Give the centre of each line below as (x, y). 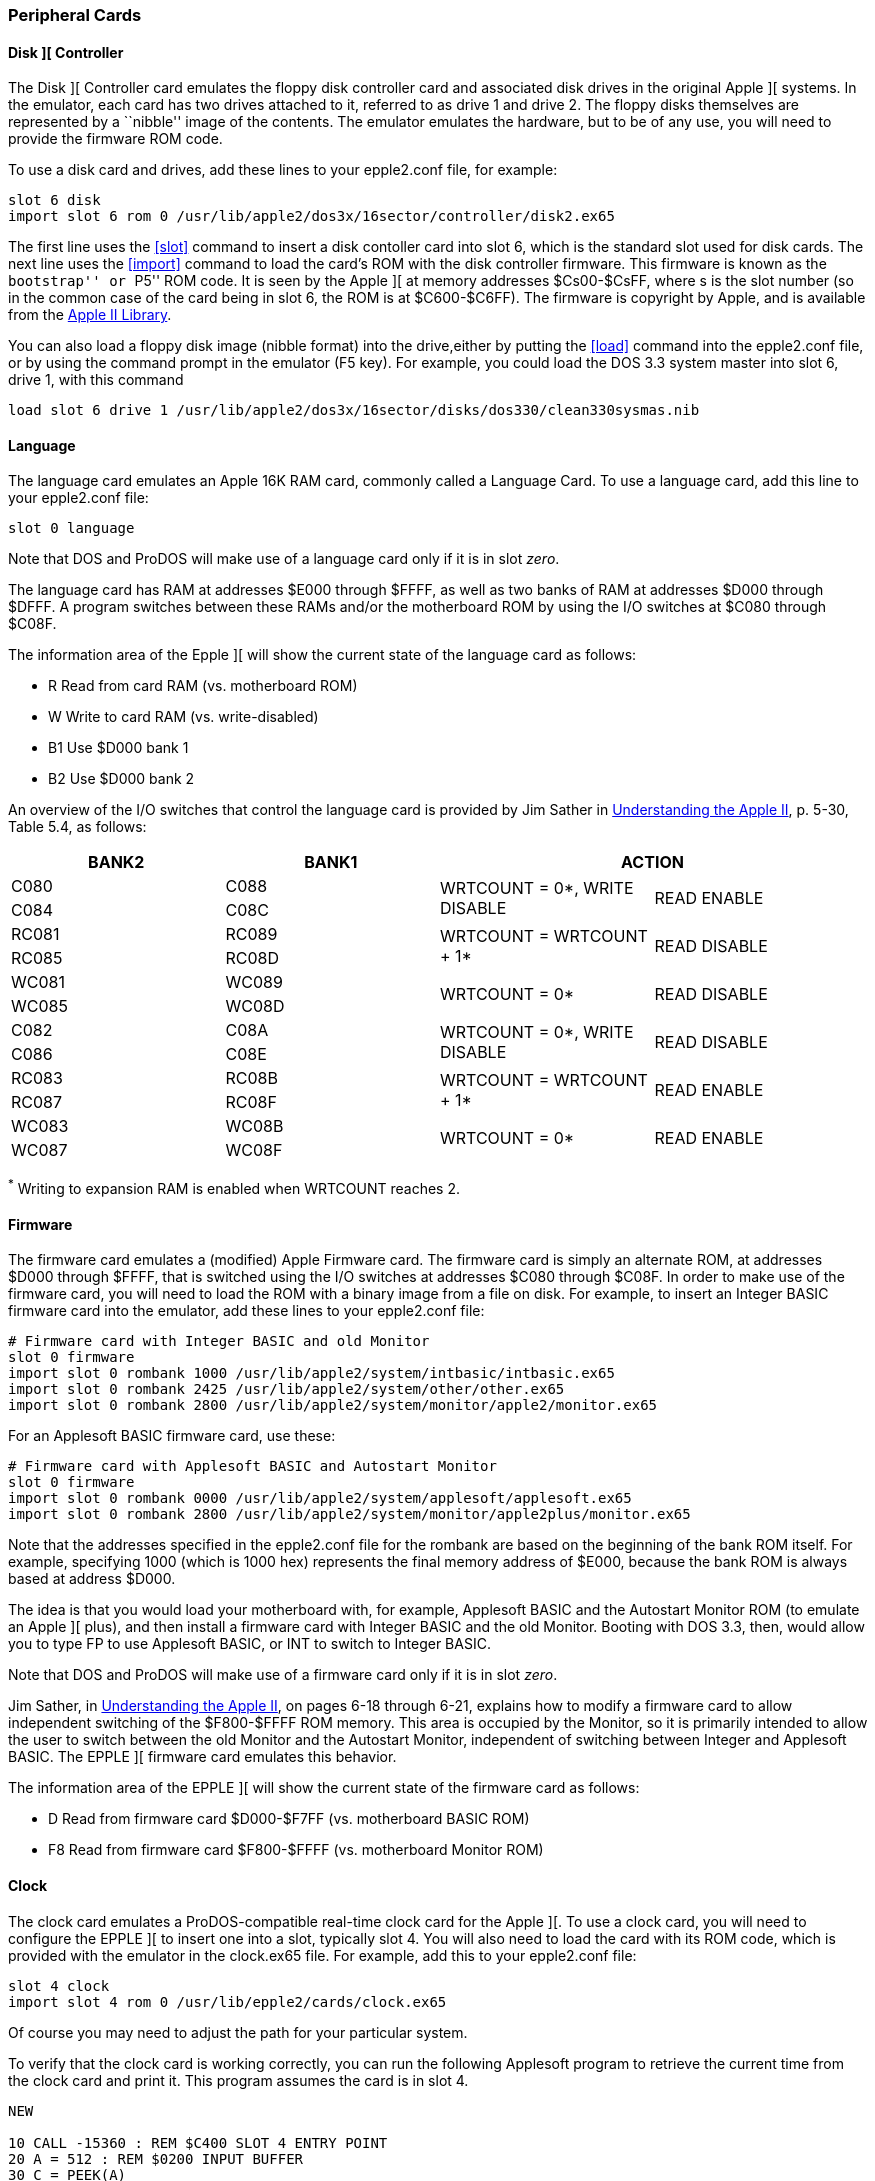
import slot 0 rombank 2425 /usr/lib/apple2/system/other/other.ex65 (286, 1389)
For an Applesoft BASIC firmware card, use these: (172, 1436)
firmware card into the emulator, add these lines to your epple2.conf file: (246, 1311)
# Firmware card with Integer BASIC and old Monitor (219, 1341)
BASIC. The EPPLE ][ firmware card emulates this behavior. (202, 1757)
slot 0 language (71, 528)
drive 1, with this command (96, 380)
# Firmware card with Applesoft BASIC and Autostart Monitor (252, 1466)
